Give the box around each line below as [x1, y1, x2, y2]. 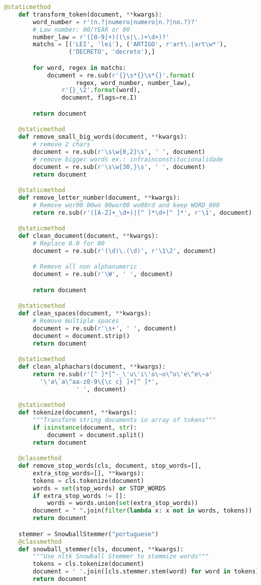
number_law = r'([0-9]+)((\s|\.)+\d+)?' [33, 33, 170, 41]
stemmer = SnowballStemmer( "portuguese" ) [18, 530, 159, 538]
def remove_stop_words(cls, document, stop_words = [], [18, 462, 202, 470]
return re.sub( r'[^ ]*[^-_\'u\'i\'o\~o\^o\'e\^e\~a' [33, 371, 213, 378]
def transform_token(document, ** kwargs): [18, 11, 163, 18]
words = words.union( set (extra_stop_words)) [47, 499, 198, 507]
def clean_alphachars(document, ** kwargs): [18, 363, 166, 371]
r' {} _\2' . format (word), [61, 87, 141, 94]
